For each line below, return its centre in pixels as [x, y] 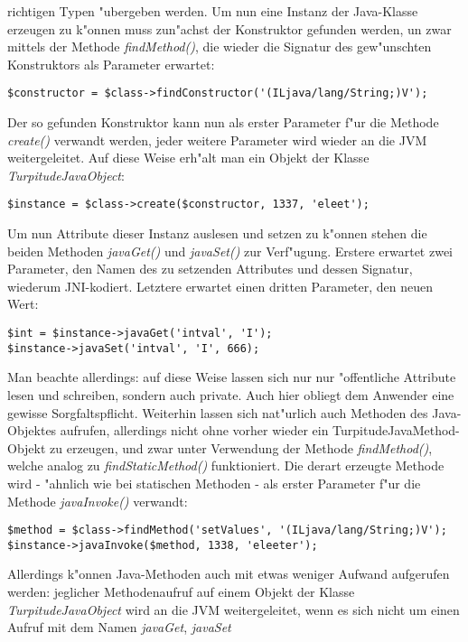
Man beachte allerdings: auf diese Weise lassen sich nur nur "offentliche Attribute [232, 377]
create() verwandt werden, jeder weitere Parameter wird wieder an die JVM [217, 140]
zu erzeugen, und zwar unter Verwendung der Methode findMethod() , [241, 447]
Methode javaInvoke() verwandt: [98, 501]
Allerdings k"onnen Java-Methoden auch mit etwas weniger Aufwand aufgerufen [229, 574]
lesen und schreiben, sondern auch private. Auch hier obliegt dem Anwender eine [231, 394]
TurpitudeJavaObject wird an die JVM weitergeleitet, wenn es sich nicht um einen [234, 609]
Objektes [32, 430]
